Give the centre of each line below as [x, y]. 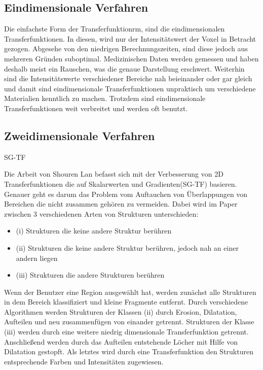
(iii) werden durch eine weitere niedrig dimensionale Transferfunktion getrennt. [126, 332]
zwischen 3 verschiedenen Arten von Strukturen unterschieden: [101, 213]
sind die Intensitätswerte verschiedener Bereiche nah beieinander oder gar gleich [128, 78]
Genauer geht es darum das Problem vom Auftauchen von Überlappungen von [126, 194]
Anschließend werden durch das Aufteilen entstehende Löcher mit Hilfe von [121, 341]
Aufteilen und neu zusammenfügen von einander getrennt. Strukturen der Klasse [129, 322]
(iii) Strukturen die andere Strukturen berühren [90, 275]
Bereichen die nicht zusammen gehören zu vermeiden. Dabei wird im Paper [121, 204]
